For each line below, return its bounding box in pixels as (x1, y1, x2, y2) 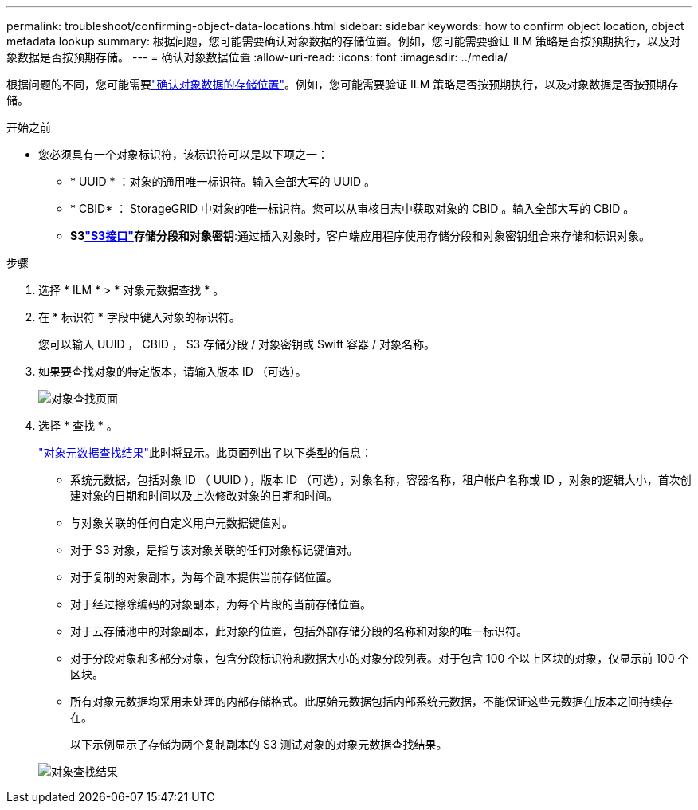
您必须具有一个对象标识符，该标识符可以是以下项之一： (38, 147, 328, 161)
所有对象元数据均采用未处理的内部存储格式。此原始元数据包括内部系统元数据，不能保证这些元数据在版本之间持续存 (70, 694, 673, 708)
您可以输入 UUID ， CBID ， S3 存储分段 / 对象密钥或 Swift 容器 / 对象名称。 (38, 337, 436, 351)
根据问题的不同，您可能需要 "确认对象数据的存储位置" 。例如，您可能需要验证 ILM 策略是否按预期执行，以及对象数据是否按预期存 (6, 77, 679, 91)
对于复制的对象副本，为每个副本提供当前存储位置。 (70, 570, 338, 584)
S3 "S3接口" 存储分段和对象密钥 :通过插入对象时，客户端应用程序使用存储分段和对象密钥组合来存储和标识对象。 (70, 229, 650, 242)
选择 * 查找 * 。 (38, 419, 118, 432)
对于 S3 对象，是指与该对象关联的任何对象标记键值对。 (70, 543, 359, 556)
